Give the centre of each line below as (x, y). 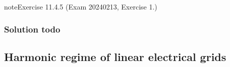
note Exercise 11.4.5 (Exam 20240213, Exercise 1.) (81, 6)
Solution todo (32, 29)
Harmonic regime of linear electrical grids (115, 56)
